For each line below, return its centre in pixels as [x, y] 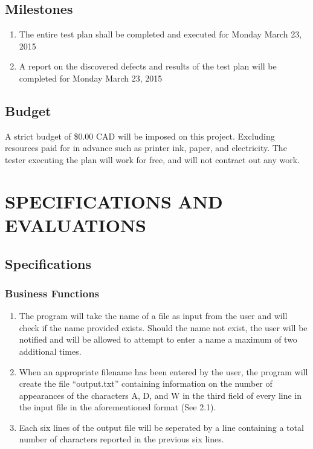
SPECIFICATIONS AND [114, 201]
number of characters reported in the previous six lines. [121, 439]
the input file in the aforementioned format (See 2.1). [118, 407]
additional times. [50, 351]
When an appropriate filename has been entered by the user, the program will [163, 371]
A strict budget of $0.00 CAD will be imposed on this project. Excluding [140, 136]
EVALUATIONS [76, 224]
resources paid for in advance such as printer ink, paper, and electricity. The [146, 148]
